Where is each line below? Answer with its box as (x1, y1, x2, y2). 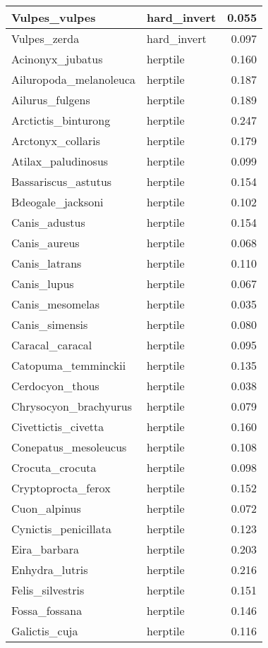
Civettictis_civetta (11, 418, 104, 435)
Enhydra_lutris (11, 561, 88, 578)
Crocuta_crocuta (11, 459, 97, 475)
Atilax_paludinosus (11, 153, 109, 169)
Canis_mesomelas (11, 296, 100, 312)
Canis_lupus (11, 275, 74, 292)
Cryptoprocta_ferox (11, 480, 111, 496)
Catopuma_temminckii (11, 357, 126, 373)
